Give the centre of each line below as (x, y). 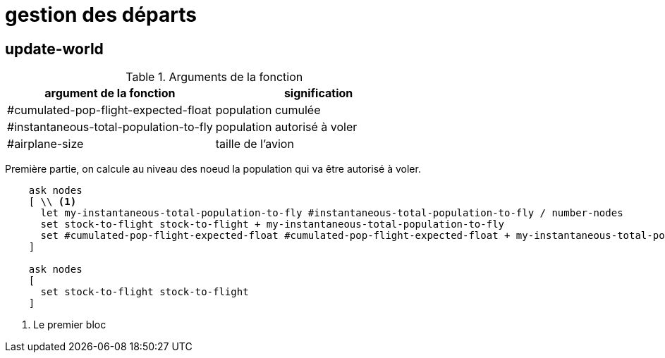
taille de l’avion (255, 144)
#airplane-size (45, 144)
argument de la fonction (110, 93)
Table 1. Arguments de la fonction (214, 77)
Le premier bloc (70, 325)
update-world (54, 49)
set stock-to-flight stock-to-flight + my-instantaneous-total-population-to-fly (273, 224)
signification (318, 93)
